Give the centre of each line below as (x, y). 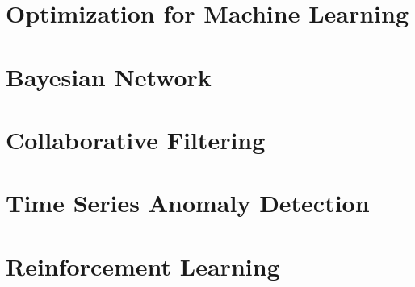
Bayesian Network (109, 76)
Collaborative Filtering (136, 139)
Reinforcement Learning (143, 266)
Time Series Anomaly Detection (188, 203)
